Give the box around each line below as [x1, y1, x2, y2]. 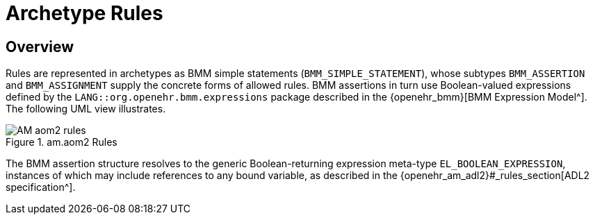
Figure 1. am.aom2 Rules [6, 136, 117, 149]
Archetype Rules [6, 1, 163, 25]
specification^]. [6, 181, 76, 194]
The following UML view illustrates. [6, 103, 166, 115]
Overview [6, 37, 74, 56]
